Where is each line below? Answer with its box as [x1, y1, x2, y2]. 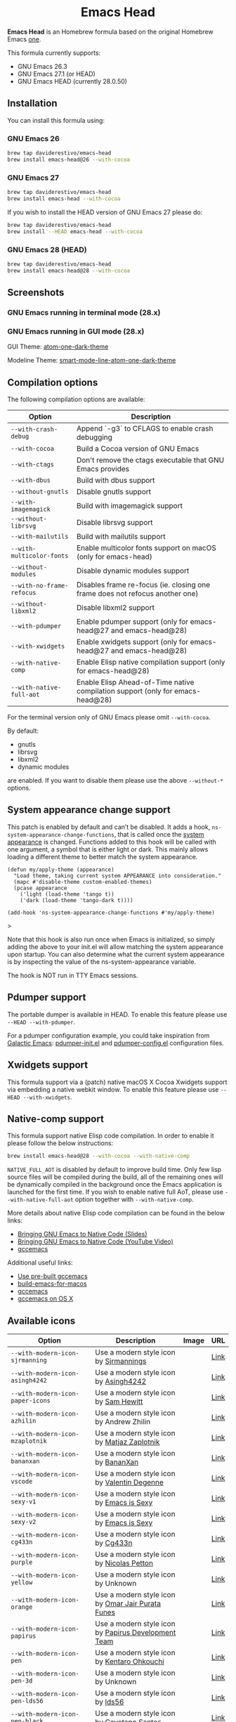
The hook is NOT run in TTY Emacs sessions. [7, 971, 138, 979]
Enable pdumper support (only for [76, 617, 189, 627]
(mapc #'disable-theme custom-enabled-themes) [13, 878, 152, 885]
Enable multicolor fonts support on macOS [76, 543, 216, 553]
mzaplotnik [11, 1437, 47, 1444]
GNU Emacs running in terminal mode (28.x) [7, 307, 161, 317]
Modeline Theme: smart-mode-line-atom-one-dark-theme [7, 356, 176, 365]
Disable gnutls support [76, 487, 152, 497]
